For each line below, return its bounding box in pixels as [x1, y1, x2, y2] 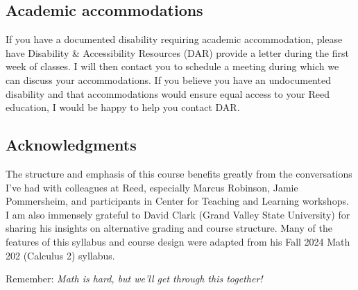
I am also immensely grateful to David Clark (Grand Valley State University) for [6, 207, 350, 221]
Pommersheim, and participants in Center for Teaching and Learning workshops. [6, 194, 349, 208]
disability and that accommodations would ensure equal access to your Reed [6, 86, 330, 101]
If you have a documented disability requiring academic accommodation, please [6, 32, 343, 46]
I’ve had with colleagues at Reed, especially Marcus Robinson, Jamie [6, 180, 298, 194]
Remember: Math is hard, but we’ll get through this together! [6, 271, 263, 286]
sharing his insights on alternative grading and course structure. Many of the [6, 221, 332, 235]
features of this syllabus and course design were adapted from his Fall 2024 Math [6, 234, 350, 248]
